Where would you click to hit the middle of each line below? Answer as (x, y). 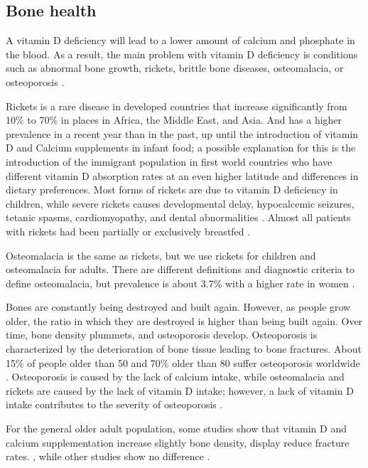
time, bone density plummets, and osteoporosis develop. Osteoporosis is (162, 335)
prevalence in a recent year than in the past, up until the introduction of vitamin (182, 133)
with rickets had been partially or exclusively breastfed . (128, 231)
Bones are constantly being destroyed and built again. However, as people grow (178, 307)
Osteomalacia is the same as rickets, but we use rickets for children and (161, 255)
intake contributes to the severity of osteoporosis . (114, 404)
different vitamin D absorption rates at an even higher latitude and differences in (182, 175)
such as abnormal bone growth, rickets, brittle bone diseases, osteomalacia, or (175, 68)
